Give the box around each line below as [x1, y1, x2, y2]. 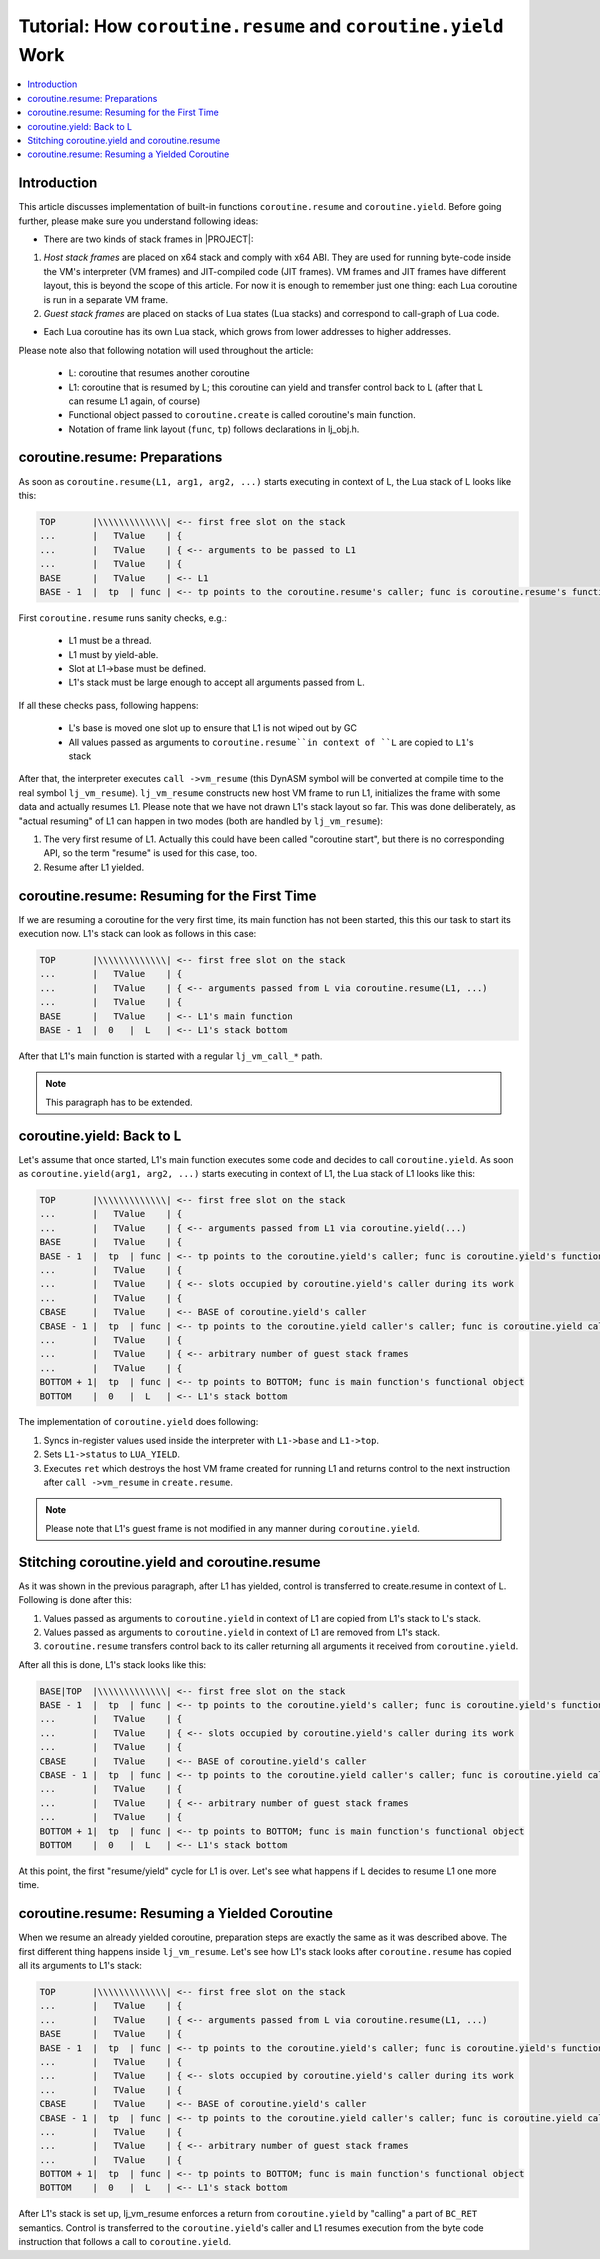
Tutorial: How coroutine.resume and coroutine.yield [18, 15, 504, 37]
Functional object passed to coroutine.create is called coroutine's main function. [68, 409, 416, 421]
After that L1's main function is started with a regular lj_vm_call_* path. [18, 1050, 323, 1062]
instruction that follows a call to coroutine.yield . [18, 2236, 232, 2248]
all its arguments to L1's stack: [18, 1960, 142, 1972]
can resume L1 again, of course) [68, 395, 201, 407]
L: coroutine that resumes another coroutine [68, 367, 250, 379]
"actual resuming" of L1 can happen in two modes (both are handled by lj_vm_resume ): [18, 815, 384, 827]
